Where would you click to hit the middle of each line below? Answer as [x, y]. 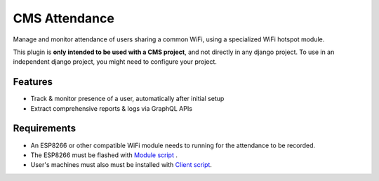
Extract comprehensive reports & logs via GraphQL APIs [112, 108]
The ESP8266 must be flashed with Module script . [104, 155]
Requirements [45, 129]
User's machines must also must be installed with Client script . [121, 165]
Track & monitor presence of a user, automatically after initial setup [127, 99]
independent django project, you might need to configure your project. [115, 62]
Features [33, 82]
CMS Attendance [64, 18]
